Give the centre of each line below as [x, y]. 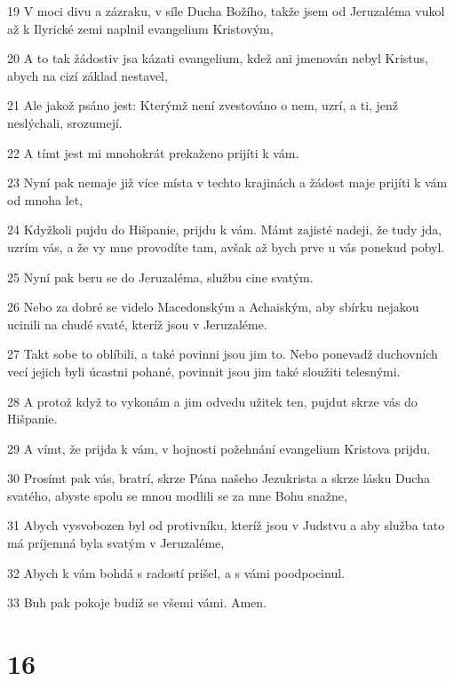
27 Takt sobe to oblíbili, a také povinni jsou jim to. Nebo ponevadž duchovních [223, 354]
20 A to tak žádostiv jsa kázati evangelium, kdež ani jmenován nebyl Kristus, [218, 58]
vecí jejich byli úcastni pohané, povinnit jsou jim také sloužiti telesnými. [204, 371]
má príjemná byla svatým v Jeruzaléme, [116, 543]
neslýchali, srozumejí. [65, 122]
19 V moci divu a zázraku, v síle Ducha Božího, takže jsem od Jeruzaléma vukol [226, 11]
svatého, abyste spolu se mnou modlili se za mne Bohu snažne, [177, 495]
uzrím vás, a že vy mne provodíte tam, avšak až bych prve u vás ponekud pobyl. [226, 246]
